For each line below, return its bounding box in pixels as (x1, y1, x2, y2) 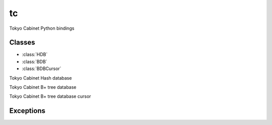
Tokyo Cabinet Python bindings (9, 25, 75, 31)
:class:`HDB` (22, 51, 48, 57)
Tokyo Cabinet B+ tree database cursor (9, 93, 91, 99)
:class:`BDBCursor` (22, 66, 61, 72)
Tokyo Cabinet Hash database (9, 75, 72, 81)
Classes (9, 38, 35, 47)
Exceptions (9, 106, 45, 115)
